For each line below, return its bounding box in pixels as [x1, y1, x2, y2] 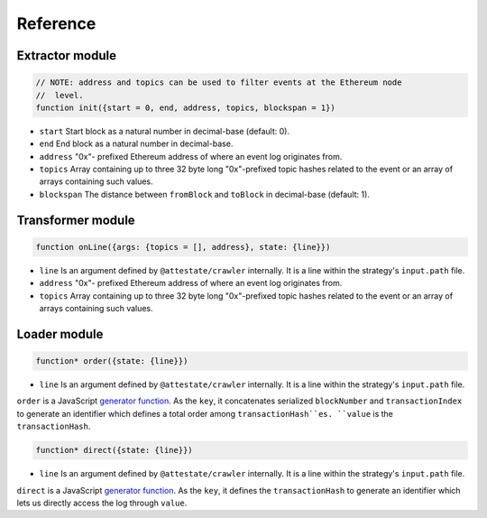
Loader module [16, 326, 104, 342]
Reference [16, 14, 96, 33]
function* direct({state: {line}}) [35, 445, 193, 456]
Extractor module [16, 48, 117, 63]
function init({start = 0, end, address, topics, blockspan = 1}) [35, 102, 335, 113]
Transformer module [16, 212, 135, 227]
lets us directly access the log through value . [16, 497, 188, 508]
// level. [35, 90, 84, 100]
